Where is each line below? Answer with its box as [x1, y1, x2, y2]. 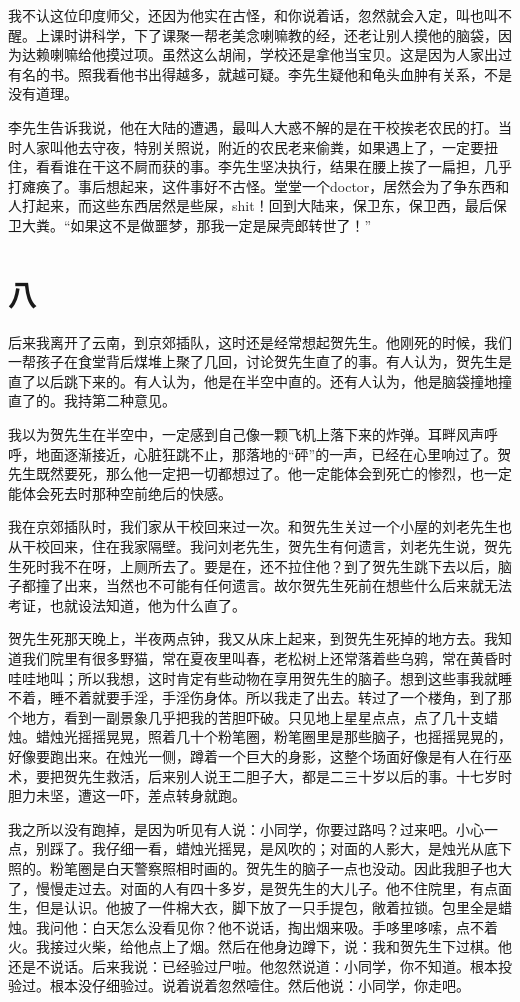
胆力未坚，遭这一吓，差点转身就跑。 [8, 785, 246, 806]
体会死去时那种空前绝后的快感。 [21, 482, 232, 503]
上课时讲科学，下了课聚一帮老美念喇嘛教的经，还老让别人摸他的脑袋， [35, 24, 498, 45]
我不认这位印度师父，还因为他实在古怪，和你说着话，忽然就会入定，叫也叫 [8, 5, 498, 25]
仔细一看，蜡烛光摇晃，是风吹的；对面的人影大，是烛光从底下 [105, 838, 512, 859]
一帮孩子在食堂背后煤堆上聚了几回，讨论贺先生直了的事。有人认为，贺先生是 [8, 351, 512, 372]
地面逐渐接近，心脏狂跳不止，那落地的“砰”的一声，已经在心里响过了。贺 [35, 443, 512, 464]
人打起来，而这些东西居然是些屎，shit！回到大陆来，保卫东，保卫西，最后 [8, 195, 493, 216]
